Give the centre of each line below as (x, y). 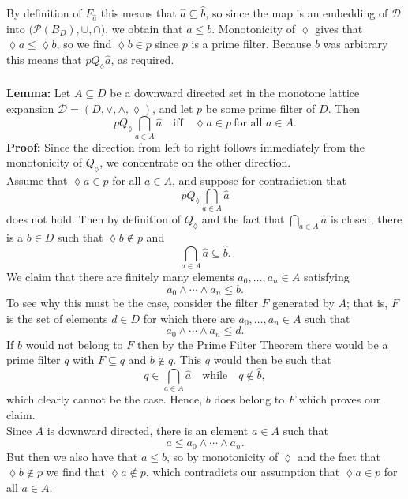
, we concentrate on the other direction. (195, 162)
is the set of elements (57, 318)
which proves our (340, 399)
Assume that (37, 180)
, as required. (142, 59)
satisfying (326, 276)
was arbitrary (356, 44)
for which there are (189, 318)
